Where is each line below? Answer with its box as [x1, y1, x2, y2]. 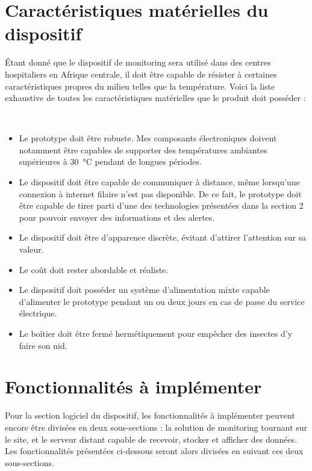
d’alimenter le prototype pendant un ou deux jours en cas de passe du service [19, 295, 305, 307]
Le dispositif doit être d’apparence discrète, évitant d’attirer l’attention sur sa [19, 231, 307, 244]
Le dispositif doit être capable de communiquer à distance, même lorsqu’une [19, 176, 300, 188]
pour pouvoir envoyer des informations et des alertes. [19, 211, 215, 223]
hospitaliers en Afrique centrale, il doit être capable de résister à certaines [5, 67, 277, 80]
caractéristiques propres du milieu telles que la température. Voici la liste [5, 79, 275, 92]
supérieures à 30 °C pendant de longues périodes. [19, 155, 202, 168]
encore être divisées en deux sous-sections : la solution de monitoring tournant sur [5, 420, 308, 433]
